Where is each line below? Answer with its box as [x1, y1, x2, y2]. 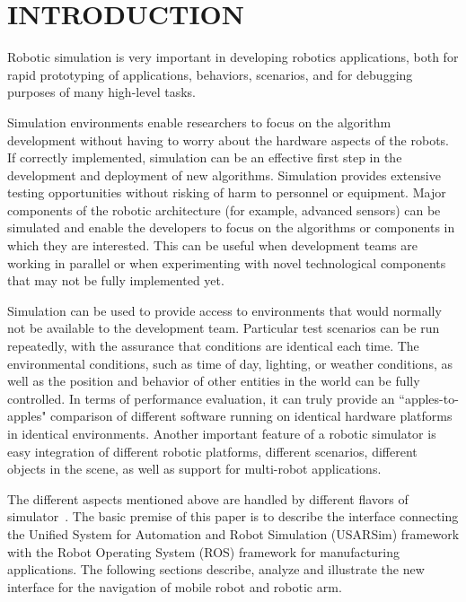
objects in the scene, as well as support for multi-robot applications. [7, 459, 382, 478]
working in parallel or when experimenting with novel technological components [7, 253, 446, 272]
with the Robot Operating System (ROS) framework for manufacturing [7, 542, 400, 561]
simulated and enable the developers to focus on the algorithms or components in [7, 218, 455, 237]
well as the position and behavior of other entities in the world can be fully [7, 371, 420, 390]
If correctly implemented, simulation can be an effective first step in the [7, 148, 402, 167]
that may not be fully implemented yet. [7, 271, 224, 290]
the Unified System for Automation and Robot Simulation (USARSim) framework [7, 524, 460, 543]
